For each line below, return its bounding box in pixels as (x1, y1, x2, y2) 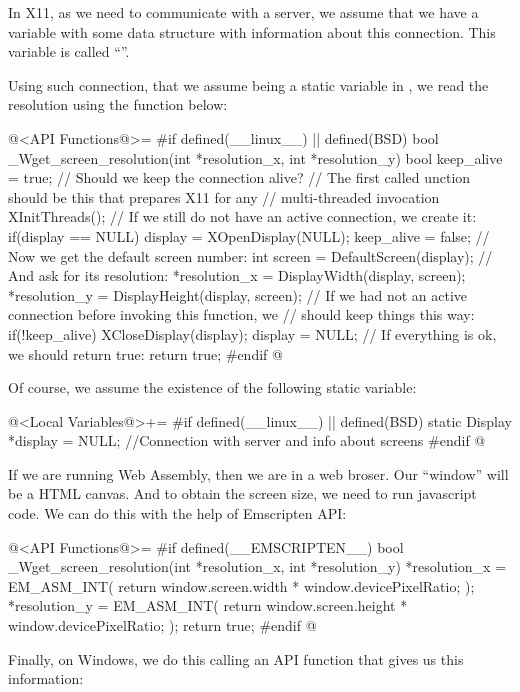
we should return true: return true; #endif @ (8, 343, 283, 364)
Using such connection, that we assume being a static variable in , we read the (8, 74, 489, 95)
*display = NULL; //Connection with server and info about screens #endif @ (8, 430, 486, 451)
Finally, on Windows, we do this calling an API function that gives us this (8, 648, 464, 669)
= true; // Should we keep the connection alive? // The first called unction (8, 167, 471, 188)
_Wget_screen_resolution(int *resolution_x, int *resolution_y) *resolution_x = (8, 556, 507, 577)
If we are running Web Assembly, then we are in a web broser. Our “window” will (8, 463, 509, 484)
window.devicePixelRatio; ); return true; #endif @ (8, 615, 317, 636)
